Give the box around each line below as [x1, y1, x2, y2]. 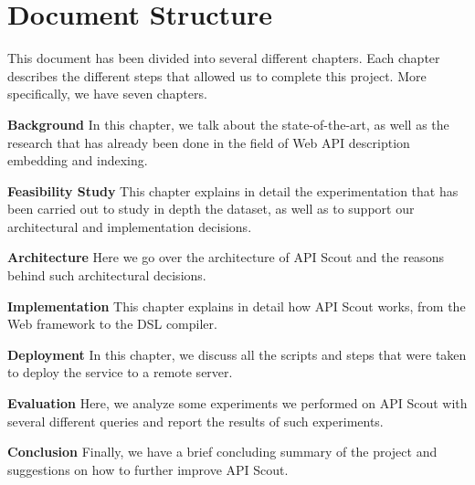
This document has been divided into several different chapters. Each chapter [7, 48, 440, 68]
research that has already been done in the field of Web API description [7, 132, 410, 152]
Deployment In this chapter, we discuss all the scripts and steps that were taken [7, 344, 467, 364]
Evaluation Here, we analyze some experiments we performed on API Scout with [7, 394, 468, 413]
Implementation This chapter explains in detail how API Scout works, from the [7, 296, 466, 315]
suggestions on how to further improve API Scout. [7, 459, 289, 479]
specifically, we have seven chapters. [7, 84, 207, 103]
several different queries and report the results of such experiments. [7, 411, 384, 430]
